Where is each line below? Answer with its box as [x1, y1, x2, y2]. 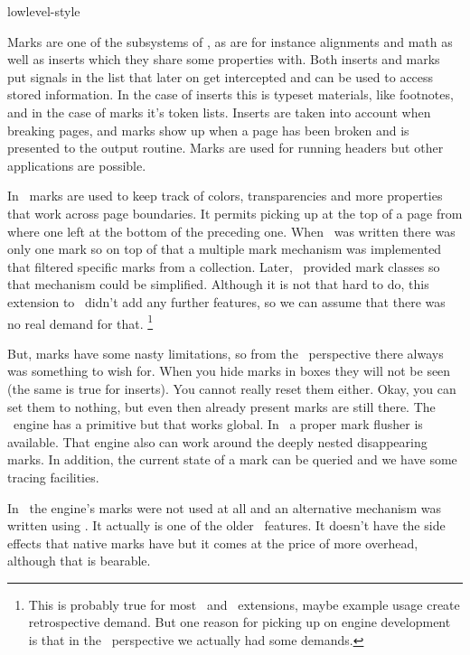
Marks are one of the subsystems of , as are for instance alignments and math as [7, 32, 453, 51]
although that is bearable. [7, 551, 151, 570]
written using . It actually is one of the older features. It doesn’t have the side [7, 516, 446, 535]
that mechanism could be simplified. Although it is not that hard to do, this [7, 275, 429, 294]
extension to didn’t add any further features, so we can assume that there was [7, 292, 446, 311]
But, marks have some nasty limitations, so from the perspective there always [7, 343, 444, 362]
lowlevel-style [7, 2, 80, 20]
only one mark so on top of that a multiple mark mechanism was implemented [7, 239, 442, 258]
